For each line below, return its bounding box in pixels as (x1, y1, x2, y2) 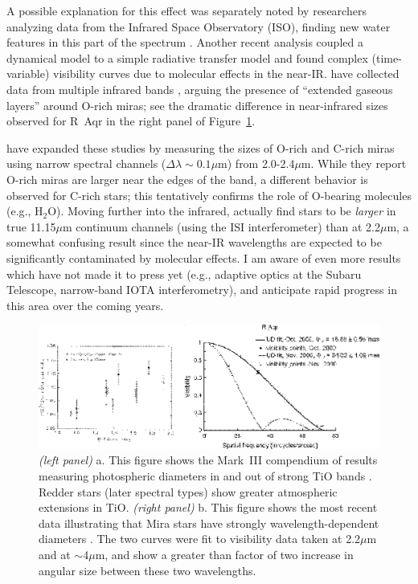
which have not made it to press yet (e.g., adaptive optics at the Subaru (6, 265, 362, 282)
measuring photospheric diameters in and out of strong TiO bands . (39, 468, 372, 484)
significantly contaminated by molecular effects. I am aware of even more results (6, 249, 401, 266)
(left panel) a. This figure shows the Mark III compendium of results (39, 451, 378, 468)
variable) (6, 65, 50, 82)
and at (39, 546, 71, 563)
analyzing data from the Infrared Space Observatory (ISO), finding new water (6, 18, 391, 35)
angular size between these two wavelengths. (39, 562, 256, 578)
